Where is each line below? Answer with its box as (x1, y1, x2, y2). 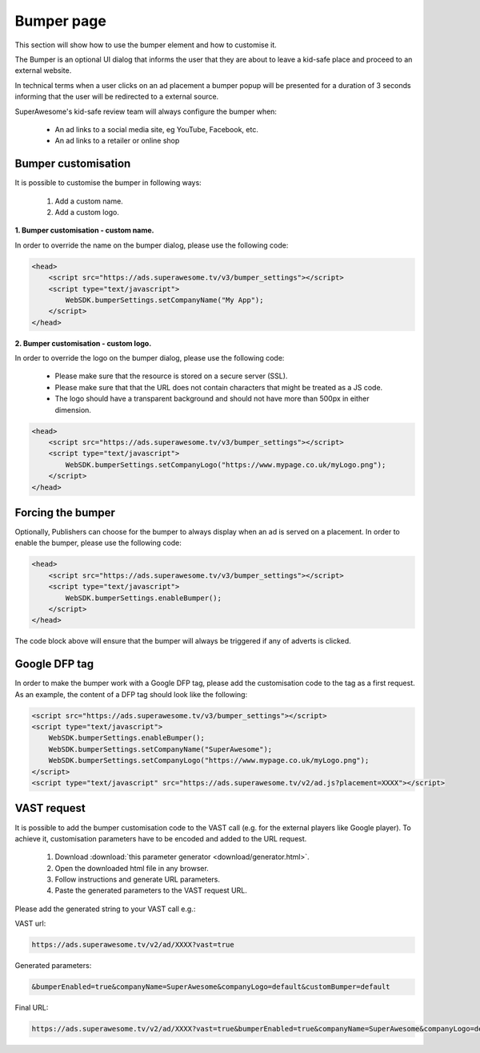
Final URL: (14, 1003, 49, 1013)
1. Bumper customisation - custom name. (14, 225, 154, 236)
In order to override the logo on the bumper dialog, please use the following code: (14, 353, 285, 363)
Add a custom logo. (54, 207, 120, 216)
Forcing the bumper (14, 506, 116, 519)
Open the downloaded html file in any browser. (54, 863, 210, 873)
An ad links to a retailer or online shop (54, 136, 180, 146)
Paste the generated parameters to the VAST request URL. (54, 886, 247, 895)
